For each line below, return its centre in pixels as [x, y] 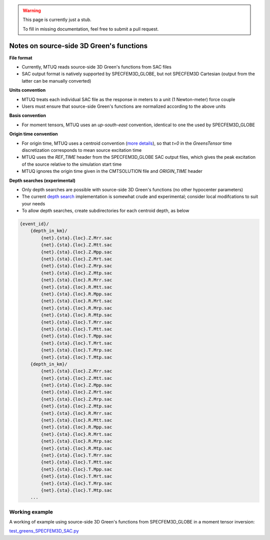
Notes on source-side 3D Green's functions [78, 46]
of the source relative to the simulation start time [72, 164]
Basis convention [27, 116]
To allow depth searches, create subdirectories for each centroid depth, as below [105, 211]
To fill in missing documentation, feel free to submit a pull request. [91, 29]
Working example [31, 512]
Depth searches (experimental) [42, 180]
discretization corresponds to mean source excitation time [82, 150]
